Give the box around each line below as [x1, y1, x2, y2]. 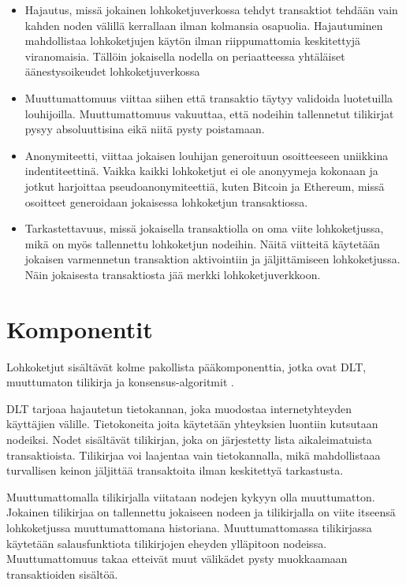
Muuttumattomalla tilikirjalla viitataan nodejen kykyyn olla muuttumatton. [6, 488, 375, 505]
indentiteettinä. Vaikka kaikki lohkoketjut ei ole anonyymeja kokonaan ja [24, 162, 378, 179]
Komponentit [6, 312, 153, 345]
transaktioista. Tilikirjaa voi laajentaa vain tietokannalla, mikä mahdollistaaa [6, 446, 381, 463]
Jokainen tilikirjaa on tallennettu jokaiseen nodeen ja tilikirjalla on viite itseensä [6, 504, 396, 520]
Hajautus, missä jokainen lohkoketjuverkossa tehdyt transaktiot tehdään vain [24, 2, 398, 17]
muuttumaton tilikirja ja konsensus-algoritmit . [6, 374, 234, 390]
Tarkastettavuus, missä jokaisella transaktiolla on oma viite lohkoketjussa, [24, 220, 384, 237]
